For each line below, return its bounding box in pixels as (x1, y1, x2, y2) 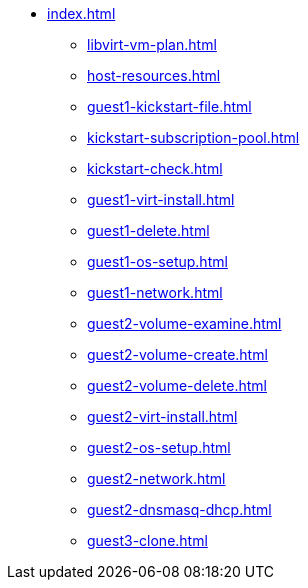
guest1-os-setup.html (87, 253, 228, 270)
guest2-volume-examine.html (87, 315, 282, 332)
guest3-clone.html (87, 532, 208, 549)
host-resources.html (87, 67, 221, 84)
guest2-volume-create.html (87, 346, 268, 363)
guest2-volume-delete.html (87, 377, 267, 394)
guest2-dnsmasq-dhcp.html (87, 501, 272, 518)
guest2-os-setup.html (87, 439, 231, 456)
